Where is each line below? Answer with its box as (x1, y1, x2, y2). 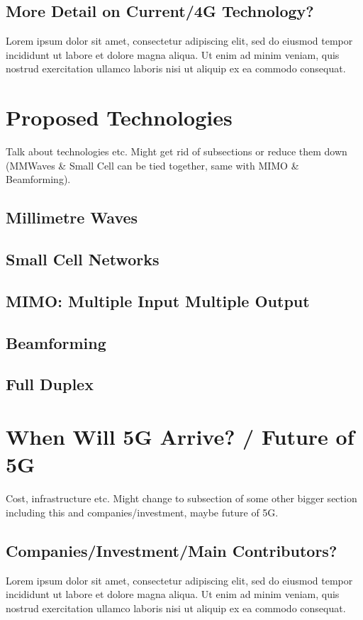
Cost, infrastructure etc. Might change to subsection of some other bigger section (6, 491, 357, 506)
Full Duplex (6, 373, 94, 395)
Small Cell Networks (6, 248, 160, 270)
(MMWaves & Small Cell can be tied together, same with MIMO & (6, 157, 299, 172)
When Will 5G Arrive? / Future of (6, 421, 354, 450)
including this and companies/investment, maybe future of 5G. (6, 504, 279, 519)
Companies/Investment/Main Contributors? (6, 539, 337, 561)
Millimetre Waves (6, 206, 138, 228)
